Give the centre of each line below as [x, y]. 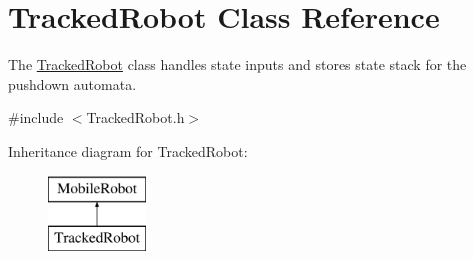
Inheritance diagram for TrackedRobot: [128, 150]
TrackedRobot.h [135, 117]
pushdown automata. [72, 83]
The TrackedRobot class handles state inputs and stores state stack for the [237, 64]
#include [36, 117]
